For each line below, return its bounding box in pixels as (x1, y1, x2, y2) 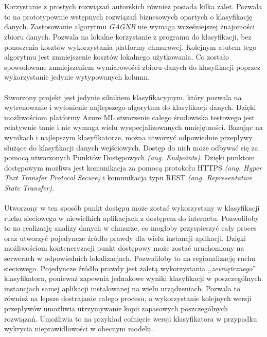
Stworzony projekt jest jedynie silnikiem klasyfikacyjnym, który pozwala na (4, 91, 242, 102)
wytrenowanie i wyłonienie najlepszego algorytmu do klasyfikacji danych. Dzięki (4, 102, 256, 113)
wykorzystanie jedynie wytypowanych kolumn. (4, 71, 150, 82)
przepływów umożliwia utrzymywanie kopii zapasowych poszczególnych (4, 303, 228, 313)
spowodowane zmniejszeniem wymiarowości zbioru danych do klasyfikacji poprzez (4, 61, 261, 72)
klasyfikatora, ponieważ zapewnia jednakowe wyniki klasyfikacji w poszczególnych (4, 273, 261, 284)
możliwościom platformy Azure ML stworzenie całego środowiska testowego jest (4, 111, 255, 122)
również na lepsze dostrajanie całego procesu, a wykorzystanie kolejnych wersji (4, 293, 252, 304)
